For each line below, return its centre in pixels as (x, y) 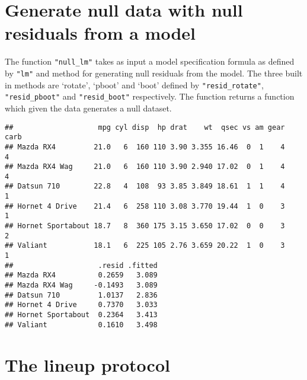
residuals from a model (100, 33)
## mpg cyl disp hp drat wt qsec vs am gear (145, 127)
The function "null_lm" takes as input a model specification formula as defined (150, 61)
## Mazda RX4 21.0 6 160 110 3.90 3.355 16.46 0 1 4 (145, 147)
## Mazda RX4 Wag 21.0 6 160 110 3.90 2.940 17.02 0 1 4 (145, 167)
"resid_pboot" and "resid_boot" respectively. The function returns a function (150, 96)
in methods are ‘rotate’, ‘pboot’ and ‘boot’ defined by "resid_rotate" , (134, 84)
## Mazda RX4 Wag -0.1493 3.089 (81, 285)
